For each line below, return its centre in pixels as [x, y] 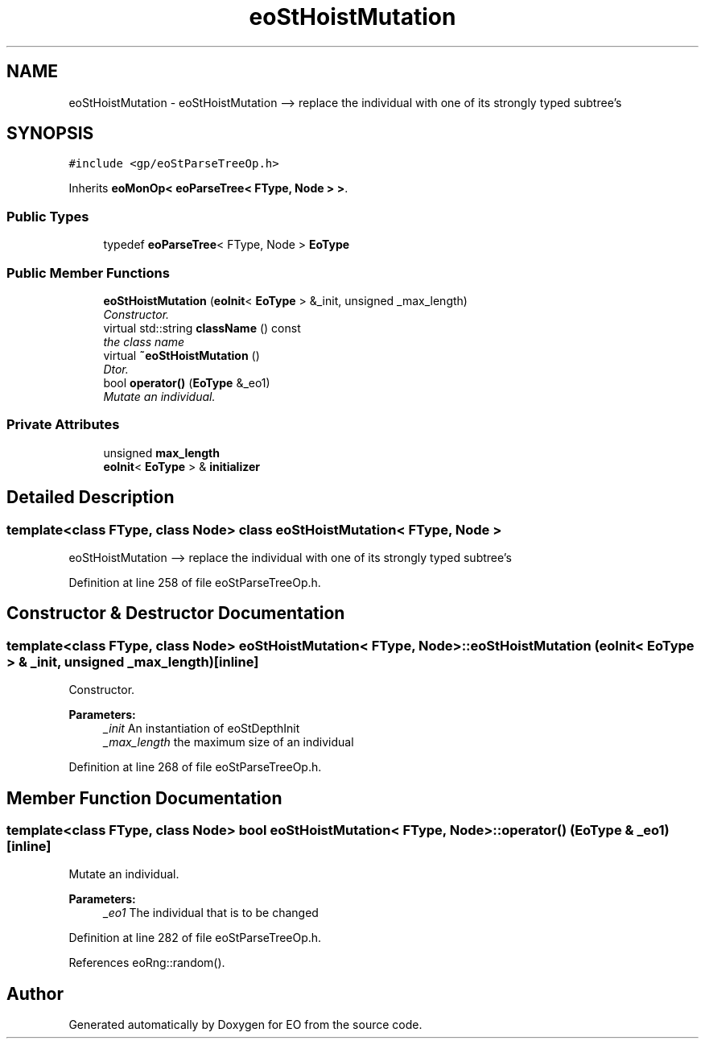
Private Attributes [63, 425]
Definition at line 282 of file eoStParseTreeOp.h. [195, 938]
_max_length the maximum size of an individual [229, 742]
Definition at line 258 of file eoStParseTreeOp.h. [195, 582]
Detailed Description [91, 498]
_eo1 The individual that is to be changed [211, 913]
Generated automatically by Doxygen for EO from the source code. [245, 1025]
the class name [144, 341]
